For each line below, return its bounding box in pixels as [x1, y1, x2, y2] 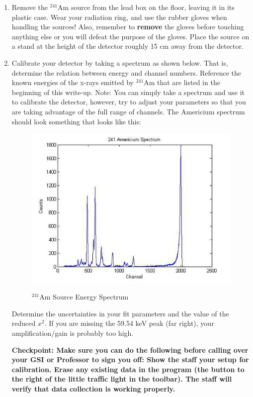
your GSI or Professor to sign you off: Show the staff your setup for [11, 354, 249, 365]
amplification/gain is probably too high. [11, 328, 134, 338]
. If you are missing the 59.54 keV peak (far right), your [44, 318, 214, 328]
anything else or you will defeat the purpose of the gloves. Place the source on [11, 31, 250, 41]
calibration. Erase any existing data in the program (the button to [11, 364, 245, 374]
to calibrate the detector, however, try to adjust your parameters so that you [11, 97, 246, 107]
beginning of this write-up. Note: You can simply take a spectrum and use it [11, 87, 245, 97]
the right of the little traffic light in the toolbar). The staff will [11, 374, 232, 384]
